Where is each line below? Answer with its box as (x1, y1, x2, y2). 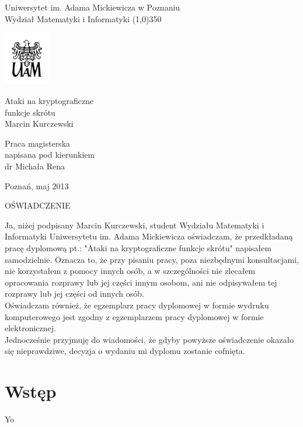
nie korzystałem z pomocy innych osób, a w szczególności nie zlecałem (5, 265, 256, 277)
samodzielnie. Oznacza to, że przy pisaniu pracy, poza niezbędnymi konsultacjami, (5, 253, 299, 265)
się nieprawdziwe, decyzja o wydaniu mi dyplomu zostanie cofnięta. (5, 345, 245, 357)
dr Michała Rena (5, 159, 65, 172)
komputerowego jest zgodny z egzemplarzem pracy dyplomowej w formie (5, 310, 264, 322)
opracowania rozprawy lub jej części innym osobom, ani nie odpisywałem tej (5, 276, 277, 288)
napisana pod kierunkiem (5, 148, 95, 161)
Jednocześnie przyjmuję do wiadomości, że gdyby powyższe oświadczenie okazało (5, 333, 294, 345)
